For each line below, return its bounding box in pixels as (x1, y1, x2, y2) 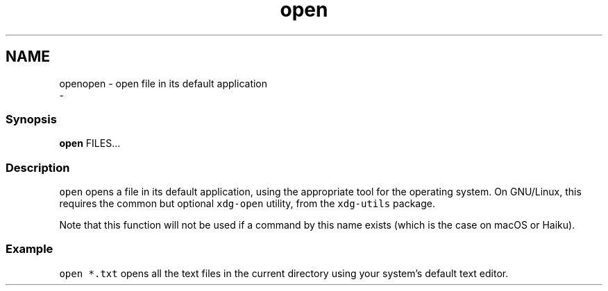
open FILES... (59, 137, 121, 150)
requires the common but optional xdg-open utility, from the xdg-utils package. (59, 197, 435, 210)
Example (6, 242, 53, 256)
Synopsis (6, 112, 57, 126)
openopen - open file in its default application (59, 77, 268, 89)
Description (6, 160, 70, 175)
